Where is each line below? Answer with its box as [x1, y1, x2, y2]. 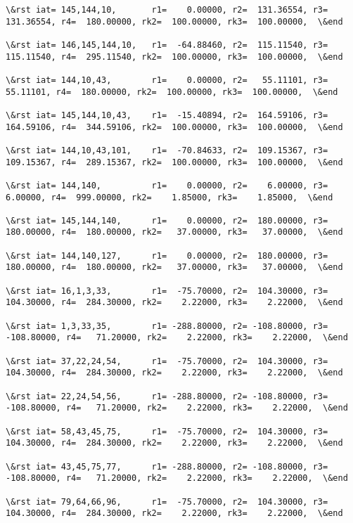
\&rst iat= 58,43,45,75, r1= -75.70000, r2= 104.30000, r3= [6, 426, 328, 437]
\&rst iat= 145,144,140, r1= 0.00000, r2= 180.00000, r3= [6, 215, 328, 226]
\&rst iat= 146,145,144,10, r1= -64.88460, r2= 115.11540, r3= [6, 39, 328, 50]
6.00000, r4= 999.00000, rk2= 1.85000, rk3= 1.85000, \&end [6, 192, 333, 202]
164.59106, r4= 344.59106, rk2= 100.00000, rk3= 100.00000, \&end [6, 122, 343, 132]
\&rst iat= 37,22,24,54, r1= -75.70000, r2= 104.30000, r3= [6, 356, 328, 366]
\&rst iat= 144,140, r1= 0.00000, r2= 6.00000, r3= [6, 180, 328, 191]
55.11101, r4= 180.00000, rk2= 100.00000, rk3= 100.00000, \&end [6, 86, 338, 97]
